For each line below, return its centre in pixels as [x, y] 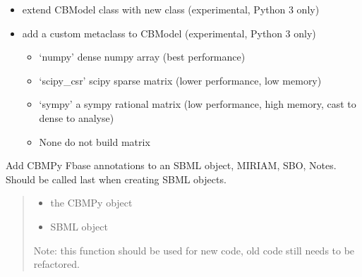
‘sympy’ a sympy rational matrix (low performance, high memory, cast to [198, 104]
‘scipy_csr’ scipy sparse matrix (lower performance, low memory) [180, 80]
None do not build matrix [95, 141]
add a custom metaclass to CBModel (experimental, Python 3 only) [169, 33]
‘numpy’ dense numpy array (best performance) [142, 57]
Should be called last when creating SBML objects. [116, 179]
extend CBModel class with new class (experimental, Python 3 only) [171, 9]
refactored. [56, 264]
